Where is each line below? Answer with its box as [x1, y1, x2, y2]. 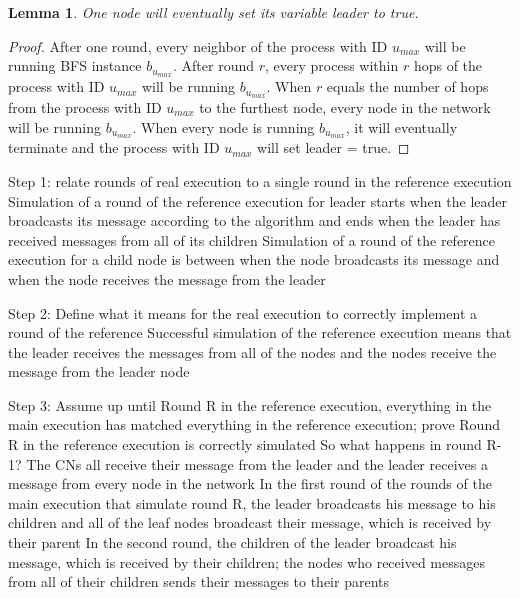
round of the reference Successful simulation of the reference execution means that [8, 322, 512, 343]
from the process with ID [8, 96, 162, 117]
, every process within [265, 55, 399, 76]
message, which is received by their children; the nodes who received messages [8, 551, 485, 572]
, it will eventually [345, 116, 458, 137]
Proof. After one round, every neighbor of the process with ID [8, 35, 388, 56]
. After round [173, 55, 255, 76]
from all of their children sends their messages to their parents [8, 571, 390, 592]
